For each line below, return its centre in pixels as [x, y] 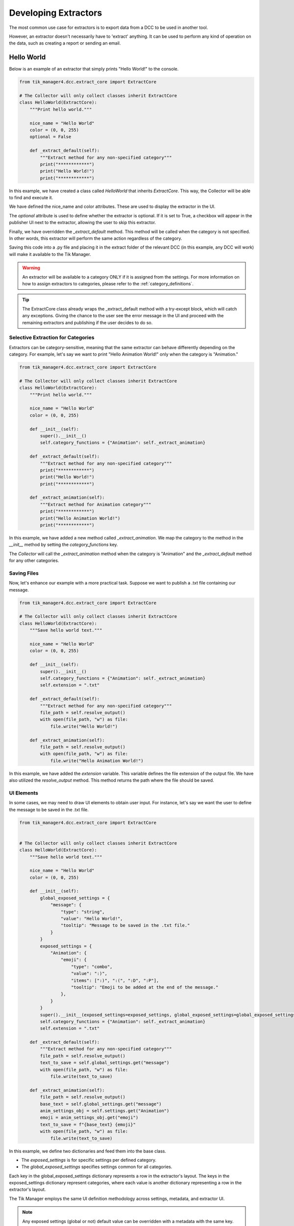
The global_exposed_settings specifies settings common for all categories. [97, 1167]
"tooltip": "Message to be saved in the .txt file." [125, 925]
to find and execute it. [31, 198]
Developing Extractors [56, 13]
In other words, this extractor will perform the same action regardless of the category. [96, 238]
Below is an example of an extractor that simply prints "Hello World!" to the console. [94, 69]
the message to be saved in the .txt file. [49, 810]
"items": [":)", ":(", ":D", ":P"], [115, 980]
